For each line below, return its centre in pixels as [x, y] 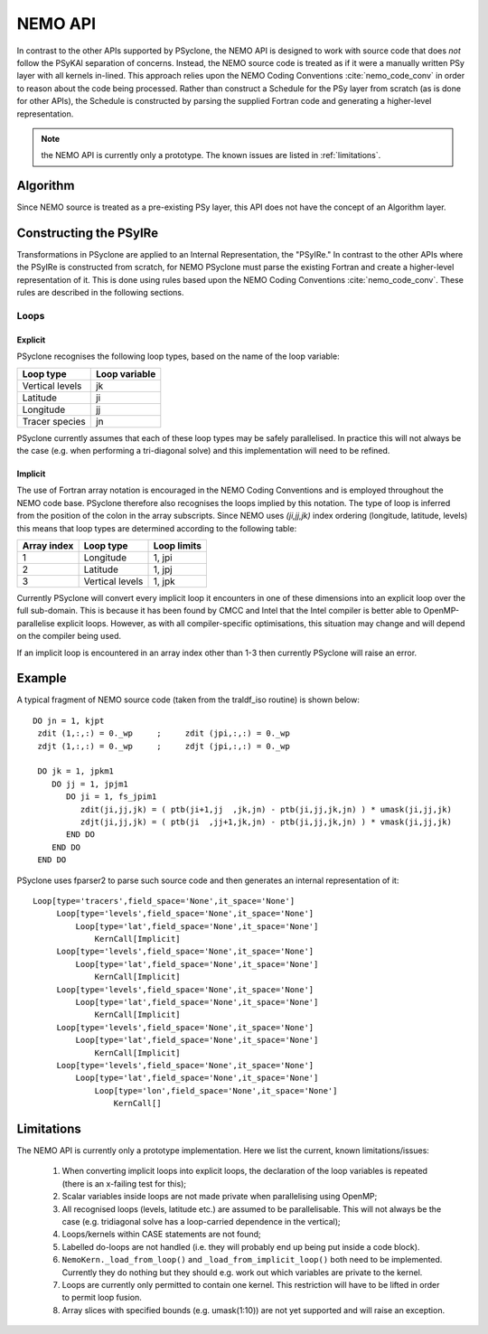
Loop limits [178, 545]
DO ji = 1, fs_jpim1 [112, 797]
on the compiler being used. [69, 636]
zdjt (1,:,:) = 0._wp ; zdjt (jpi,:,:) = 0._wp [164, 746]
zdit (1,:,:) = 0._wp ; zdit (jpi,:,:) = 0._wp [164, 733]
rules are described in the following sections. [100, 293]
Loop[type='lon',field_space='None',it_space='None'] [216, 1090]
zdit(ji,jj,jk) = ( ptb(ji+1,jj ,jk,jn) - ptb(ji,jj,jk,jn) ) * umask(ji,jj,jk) [266, 809]
